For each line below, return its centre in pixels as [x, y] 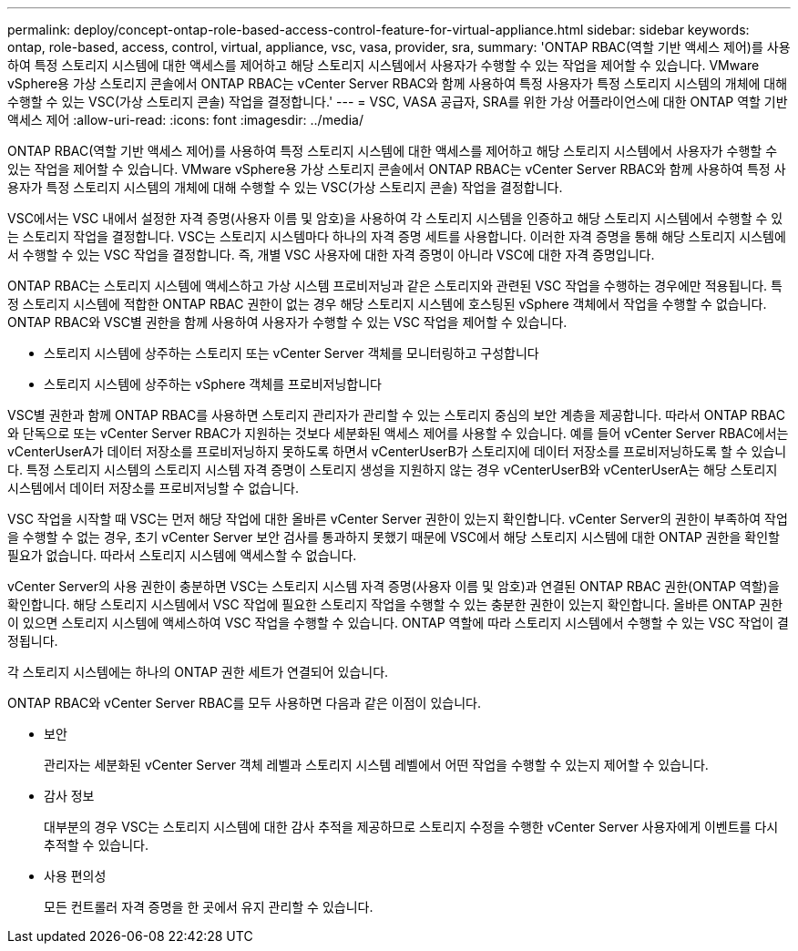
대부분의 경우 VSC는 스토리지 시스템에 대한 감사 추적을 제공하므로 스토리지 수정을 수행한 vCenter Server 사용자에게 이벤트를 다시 [411, 827]
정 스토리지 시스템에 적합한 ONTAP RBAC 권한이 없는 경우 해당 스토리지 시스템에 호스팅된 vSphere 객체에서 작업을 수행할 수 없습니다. [387, 304]
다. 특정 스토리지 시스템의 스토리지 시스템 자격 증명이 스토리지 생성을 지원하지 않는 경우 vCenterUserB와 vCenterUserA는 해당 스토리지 [393, 470]
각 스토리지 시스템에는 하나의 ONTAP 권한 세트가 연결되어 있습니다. [198, 672]
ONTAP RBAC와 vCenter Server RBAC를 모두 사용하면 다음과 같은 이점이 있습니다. [244, 703]
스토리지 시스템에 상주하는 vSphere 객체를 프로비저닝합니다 [213, 384]
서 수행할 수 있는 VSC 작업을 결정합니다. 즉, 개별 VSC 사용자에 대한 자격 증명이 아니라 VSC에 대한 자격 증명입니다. [331, 255]
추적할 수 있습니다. [96, 845]
